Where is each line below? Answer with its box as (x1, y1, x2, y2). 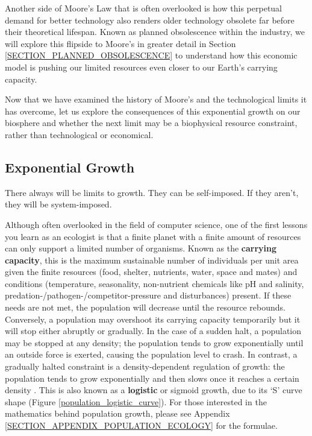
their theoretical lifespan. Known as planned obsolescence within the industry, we (5, 25, 305, 38)
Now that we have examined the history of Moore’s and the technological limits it (5, 93, 307, 106)
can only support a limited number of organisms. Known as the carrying (5, 242, 277, 254)
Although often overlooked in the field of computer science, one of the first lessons (5, 218, 308, 230)
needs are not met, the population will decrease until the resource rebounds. (5, 301, 286, 314)
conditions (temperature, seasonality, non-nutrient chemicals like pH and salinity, (5, 277, 304, 289)
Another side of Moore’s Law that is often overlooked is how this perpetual (5, 2, 282, 14)
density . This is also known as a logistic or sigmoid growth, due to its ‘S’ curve (5, 384, 302, 396)
